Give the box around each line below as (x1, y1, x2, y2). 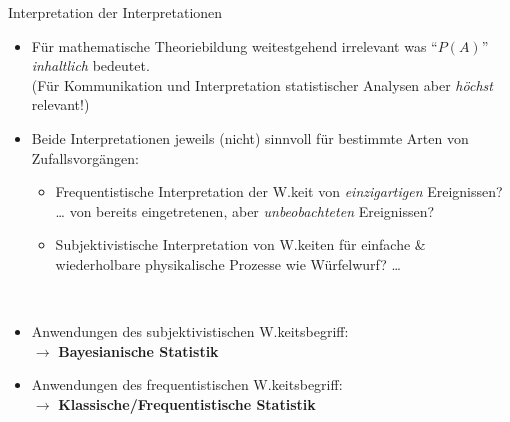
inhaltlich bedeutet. (31, 55, 150, 76)
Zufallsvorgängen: (31, 147, 139, 168)
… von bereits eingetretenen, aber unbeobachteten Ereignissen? (55, 200, 435, 221)
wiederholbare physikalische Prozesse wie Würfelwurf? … (55, 253, 401, 274)
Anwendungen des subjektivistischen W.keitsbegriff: (31, 321, 349, 342)
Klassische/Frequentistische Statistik (58, 393, 316, 414)
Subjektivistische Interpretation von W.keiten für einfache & (55, 234, 426, 255)
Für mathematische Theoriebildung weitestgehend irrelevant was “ (31, 35, 438, 56)
